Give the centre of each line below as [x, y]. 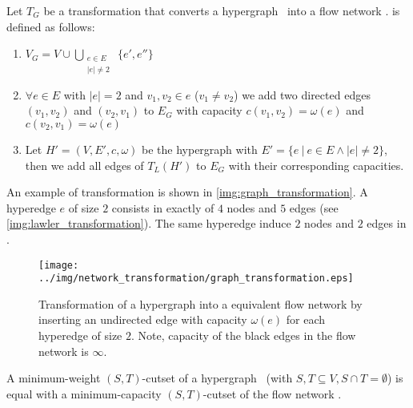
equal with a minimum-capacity [84, 393]
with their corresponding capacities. [316, 165]
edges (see [314, 207]
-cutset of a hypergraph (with [217, 378]
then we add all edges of [84, 165]
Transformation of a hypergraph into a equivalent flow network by [200, 303]
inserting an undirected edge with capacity [143, 319]
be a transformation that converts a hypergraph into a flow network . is [222, 10]
